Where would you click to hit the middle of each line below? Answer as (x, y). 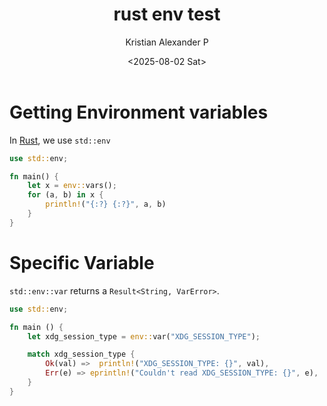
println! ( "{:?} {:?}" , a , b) (106, 204)
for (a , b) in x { (65, 195)
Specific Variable (82, 263)
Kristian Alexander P (167, 42)
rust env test (167, 14)
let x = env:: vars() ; (72, 186)
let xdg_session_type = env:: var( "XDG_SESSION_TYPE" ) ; (144, 336)
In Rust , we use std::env (60, 140)
